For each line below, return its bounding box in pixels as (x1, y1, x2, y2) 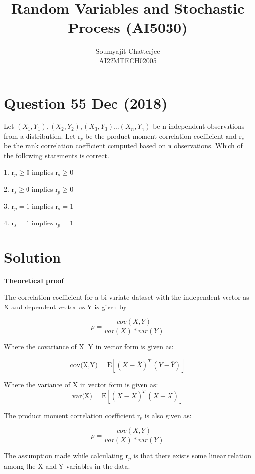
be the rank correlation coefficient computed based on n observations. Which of (4, 140, 243, 151)
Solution (4, 247, 61, 267)
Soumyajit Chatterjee (95, 46, 160, 56)
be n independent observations (153, 121, 245, 131)
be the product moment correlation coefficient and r (85, 131, 242, 141)
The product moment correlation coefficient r (4, 410, 140, 420)
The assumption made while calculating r (4, 450, 128, 461)
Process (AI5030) (68, 17, 188, 37)
